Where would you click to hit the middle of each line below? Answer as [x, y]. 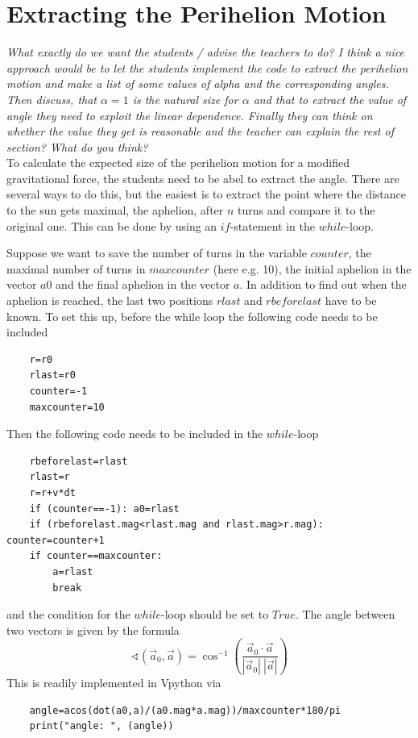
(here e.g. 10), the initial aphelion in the [312, 268]
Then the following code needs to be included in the [135, 434]
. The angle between [345, 614]
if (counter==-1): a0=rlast [104, 509]
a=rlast [73, 571]
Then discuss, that [52, 99]
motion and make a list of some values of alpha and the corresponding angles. [198, 83]
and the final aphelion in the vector [143, 284]
